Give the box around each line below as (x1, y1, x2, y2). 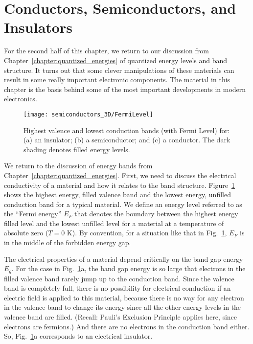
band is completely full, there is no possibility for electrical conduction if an (4, 283, 231, 293)
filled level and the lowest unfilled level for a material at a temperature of (4, 218, 224, 228)
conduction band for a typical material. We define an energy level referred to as (4, 199, 242, 209)
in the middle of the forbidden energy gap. (4, 237, 131, 248)
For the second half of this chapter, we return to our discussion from (4, 46, 209, 56)
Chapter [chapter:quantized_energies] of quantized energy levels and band (4, 55, 228, 65)
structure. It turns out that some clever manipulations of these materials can (4, 65, 234, 75)
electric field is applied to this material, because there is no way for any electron (4, 292, 244, 302)
